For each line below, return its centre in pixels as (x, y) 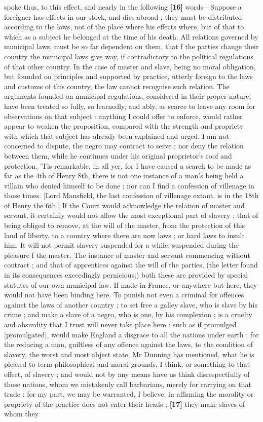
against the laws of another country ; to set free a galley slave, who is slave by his (131, 304)
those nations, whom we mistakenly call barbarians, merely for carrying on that (128, 384)
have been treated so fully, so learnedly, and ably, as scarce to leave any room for (130, 106)
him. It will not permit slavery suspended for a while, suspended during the (121, 245)
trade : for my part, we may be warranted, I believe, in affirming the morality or (129, 394)
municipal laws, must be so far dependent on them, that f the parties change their (131, 46)
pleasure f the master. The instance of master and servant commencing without (127, 255)
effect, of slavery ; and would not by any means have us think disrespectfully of (127, 374)
